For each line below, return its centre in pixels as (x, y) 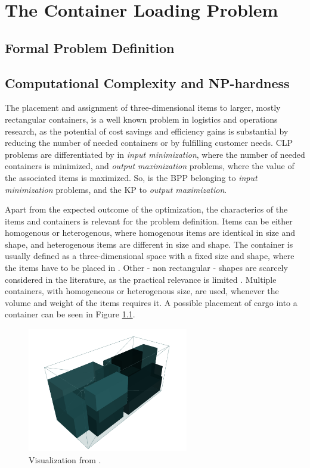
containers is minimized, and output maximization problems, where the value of (150, 166)
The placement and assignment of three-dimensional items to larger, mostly (143, 107)
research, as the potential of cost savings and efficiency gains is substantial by (147, 131)
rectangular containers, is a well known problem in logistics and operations (141, 119)
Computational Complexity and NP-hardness (147, 82)
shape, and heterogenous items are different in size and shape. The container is (149, 244)
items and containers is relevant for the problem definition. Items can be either (149, 221)
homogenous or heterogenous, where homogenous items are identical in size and (150, 233)
